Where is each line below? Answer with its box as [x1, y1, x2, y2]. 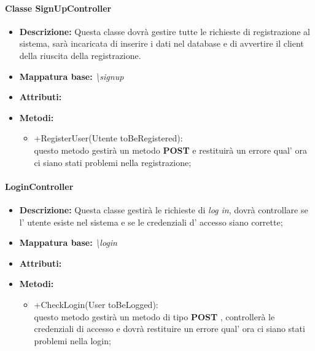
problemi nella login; [34, 334, 111, 347]
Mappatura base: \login [19, 236, 117, 249]
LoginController [5, 179, 74, 192]
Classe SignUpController [5, 1, 112, 14]
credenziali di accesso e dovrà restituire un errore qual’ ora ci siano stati [34, 322, 305, 335]
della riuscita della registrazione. [19, 49, 141, 61]
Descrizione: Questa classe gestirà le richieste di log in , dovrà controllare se [19, 203, 308, 216]
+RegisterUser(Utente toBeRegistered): [34, 132, 183, 144]
